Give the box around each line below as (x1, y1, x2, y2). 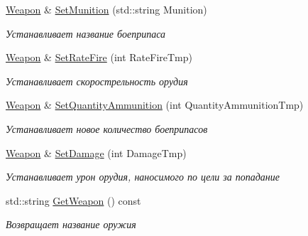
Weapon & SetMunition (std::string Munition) (6, 2, 207, 16)
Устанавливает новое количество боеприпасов (6, 121, 208, 136)
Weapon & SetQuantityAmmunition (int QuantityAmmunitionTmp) (6, 97, 304, 112)
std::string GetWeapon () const (6, 193, 141, 208)
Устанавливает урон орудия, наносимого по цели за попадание (6, 169, 280, 184)
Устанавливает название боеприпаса (6, 26, 166, 41)
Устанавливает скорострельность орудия (6, 73, 188, 88)
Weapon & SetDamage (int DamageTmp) (6, 145, 187, 160)
